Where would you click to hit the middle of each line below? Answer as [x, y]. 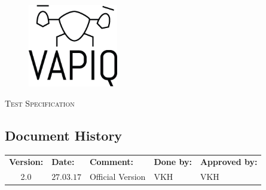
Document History [64, 135]
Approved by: [229, 162]
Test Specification [40, 103]
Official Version [117, 177]
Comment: [111, 162]
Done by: [173, 162]
